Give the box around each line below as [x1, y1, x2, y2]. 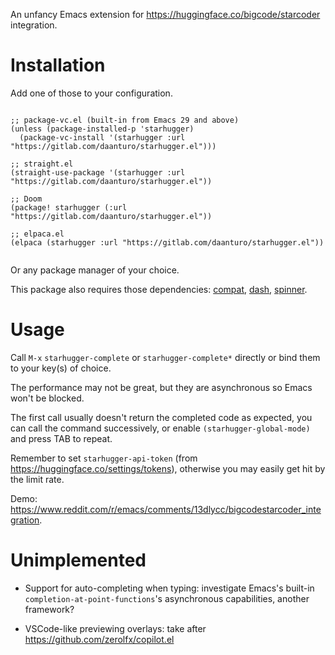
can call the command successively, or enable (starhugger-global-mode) [10, 422, 311, 434]
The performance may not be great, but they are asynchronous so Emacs [10, 381, 313, 393]
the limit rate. [10, 473, 65, 485]
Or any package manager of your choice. [10, 264, 180, 276]
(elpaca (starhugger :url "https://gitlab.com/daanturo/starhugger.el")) [10, 237, 325, 248]
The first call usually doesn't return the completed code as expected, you [10, 411, 313, 423]
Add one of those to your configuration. [10, 87, 173, 99]
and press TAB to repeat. [10, 432, 113, 444]
